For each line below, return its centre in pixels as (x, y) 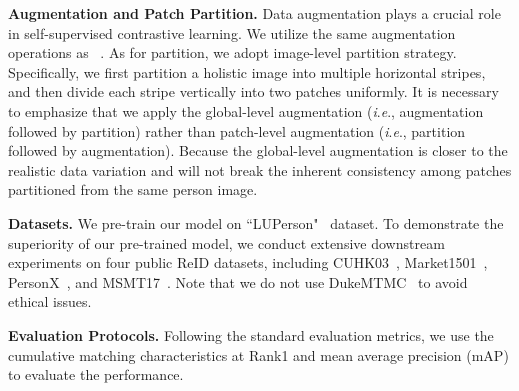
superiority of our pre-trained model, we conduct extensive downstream (226, 242)
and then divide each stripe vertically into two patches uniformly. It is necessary (253, 91)
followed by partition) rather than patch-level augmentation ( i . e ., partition (237, 130)
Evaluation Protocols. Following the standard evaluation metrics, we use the (251, 334)
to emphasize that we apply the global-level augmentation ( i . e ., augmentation (246, 110)
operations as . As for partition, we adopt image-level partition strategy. (232, 52)
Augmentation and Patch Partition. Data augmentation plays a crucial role (254, 13)
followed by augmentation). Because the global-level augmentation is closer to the (258, 150)
